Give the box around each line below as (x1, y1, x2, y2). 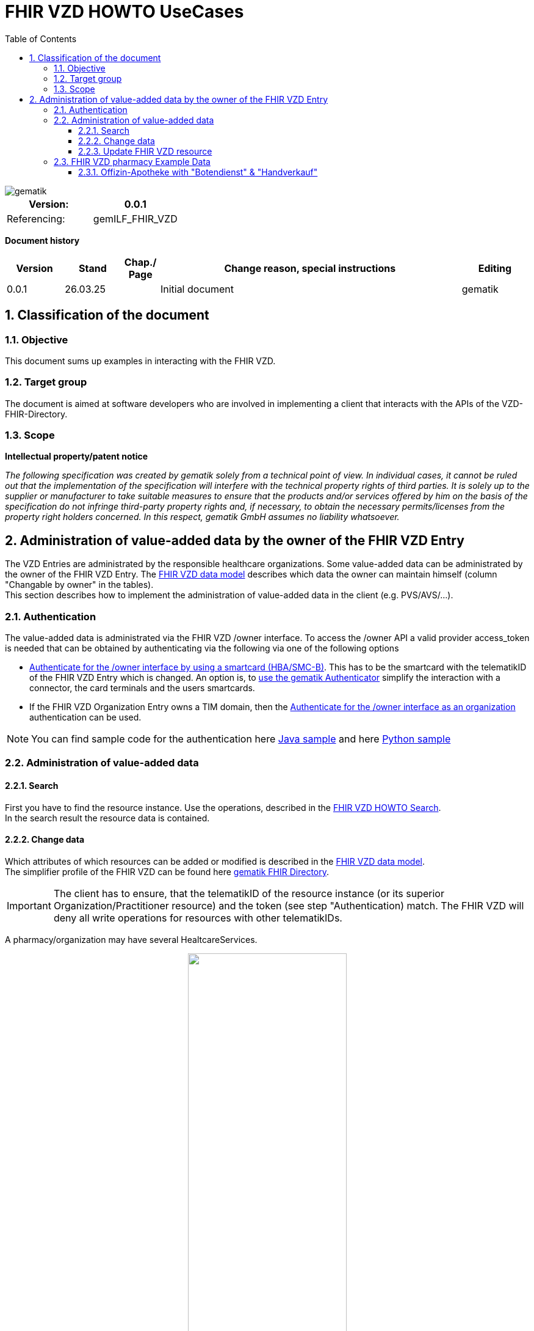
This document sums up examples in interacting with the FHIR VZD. (5, 355, 276, 366)
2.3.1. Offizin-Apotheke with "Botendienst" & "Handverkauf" (78, 166, 318, 177)
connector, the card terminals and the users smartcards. (29, 683, 255, 694)
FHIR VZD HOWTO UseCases (5, 1, 244, 22)
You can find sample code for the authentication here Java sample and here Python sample (31, 733, 451, 746)
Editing (478, 262, 512, 274)
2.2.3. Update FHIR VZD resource (78, 145, 212, 156)
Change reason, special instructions (224, 262, 396, 274)
